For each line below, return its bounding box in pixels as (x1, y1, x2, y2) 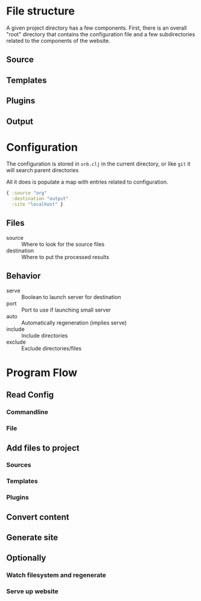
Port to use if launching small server (21, 306, 111, 313)
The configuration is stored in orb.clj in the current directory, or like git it (6, 160, 191, 167)
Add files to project (6, 443, 80, 453)
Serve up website (6, 587, 59, 596)
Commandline (6, 408, 48, 416)
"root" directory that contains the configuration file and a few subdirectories (6, 30, 196, 37)
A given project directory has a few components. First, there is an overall (6, 24, 187, 31)
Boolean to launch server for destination (21, 293, 121, 300)
